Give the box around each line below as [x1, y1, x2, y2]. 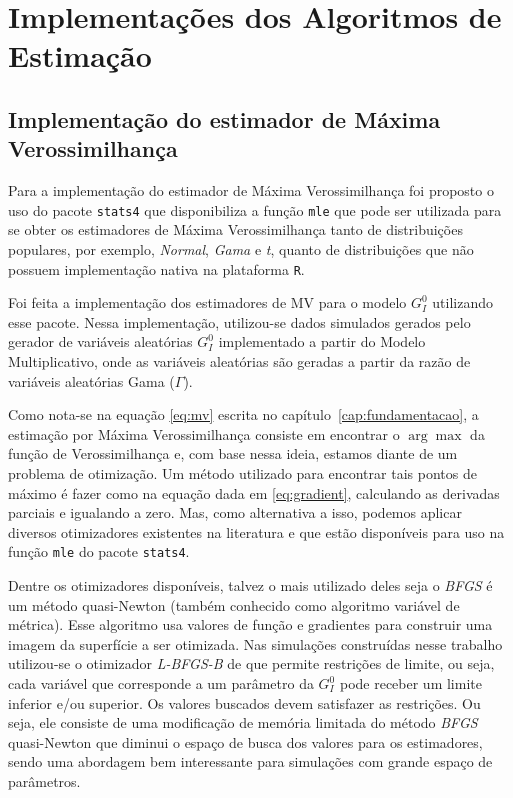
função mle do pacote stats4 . [8, 541, 190, 562]
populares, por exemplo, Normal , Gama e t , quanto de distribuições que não [8, 239, 474, 259]
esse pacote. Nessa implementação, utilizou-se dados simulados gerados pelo [8, 311, 471, 332]
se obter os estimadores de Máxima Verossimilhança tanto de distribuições [8, 219, 463, 240]
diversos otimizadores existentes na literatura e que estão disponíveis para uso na [8, 521, 505, 542]
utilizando [432, 292, 494, 313]
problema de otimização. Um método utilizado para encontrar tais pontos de [8, 463, 477, 483]
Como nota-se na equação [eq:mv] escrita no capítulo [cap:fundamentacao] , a [8, 404, 479, 425]
